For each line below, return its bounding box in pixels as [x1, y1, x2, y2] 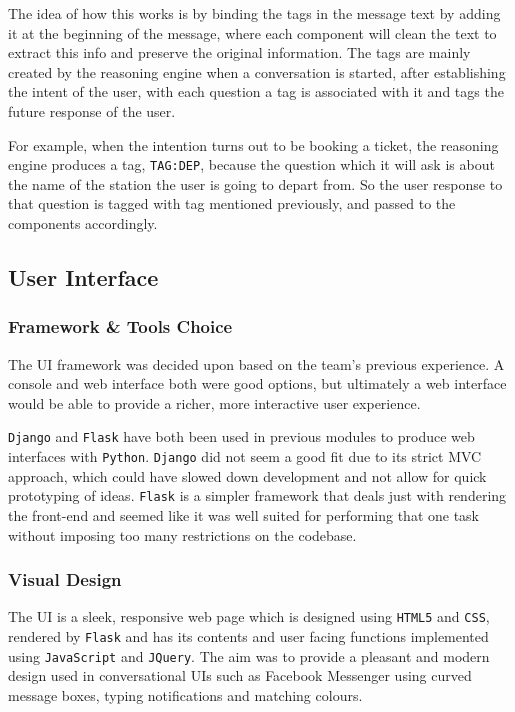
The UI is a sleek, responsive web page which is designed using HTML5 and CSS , [8, 606, 490, 627]
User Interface [8, 261, 159, 292]
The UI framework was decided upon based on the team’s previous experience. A [8, 353, 505, 374]
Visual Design [8, 567, 122, 592]
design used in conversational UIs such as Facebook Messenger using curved [8, 665, 472, 686]
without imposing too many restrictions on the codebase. [8, 524, 357, 545]
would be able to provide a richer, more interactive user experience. [8, 392, 421, 413]
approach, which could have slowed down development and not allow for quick [8, 465, 487, 486]
